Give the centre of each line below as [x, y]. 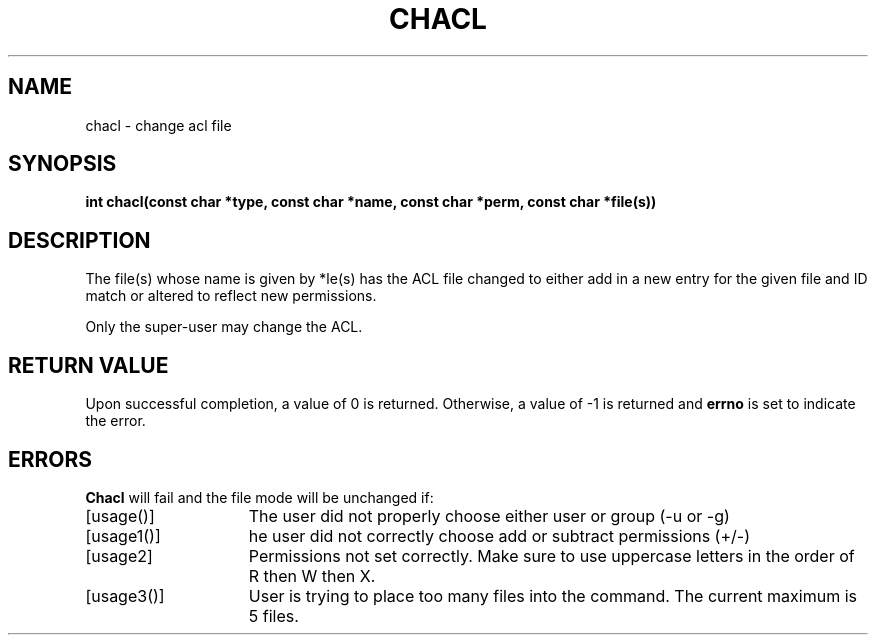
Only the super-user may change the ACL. [224, 327]
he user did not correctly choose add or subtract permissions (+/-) [499, 535]
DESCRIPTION [79, 240]
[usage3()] [125, 595]
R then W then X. [312, 575]
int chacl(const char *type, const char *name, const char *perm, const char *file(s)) [371, 202]
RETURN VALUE [88, 365]
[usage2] [119, 555]
